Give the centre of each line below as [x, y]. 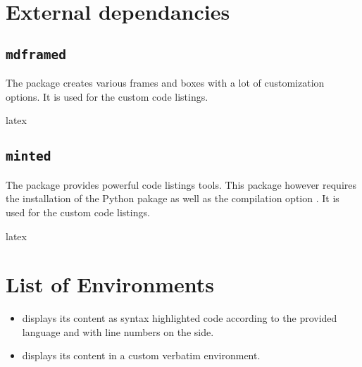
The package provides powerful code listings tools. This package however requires [181, 184]
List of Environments [110, 284]
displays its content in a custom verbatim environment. [141, 355]
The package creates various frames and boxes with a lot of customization [165, 83]
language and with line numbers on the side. [118, 331]
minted [29, 156]
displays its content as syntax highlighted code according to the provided [180, 318]
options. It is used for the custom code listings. [107, 96]
